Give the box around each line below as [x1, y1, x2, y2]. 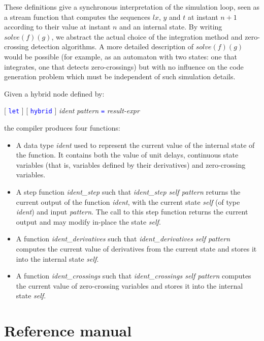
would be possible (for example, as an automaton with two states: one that [4, 51, 237, 61]
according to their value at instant [4, 21, 111, 32]
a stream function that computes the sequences [4, 11, 151, 22]
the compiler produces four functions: [4, 122, 120, 133]
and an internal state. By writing [119, 21, 222, 32]
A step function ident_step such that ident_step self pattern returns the [16, 186, 241, 197]
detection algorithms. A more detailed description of [31, 41, 194, 52]
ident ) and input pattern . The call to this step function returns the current [16, 206, 248, 217]
